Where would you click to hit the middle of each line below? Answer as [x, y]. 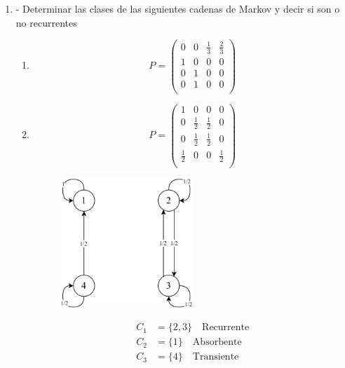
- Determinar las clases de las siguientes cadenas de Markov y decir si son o [178, 8]
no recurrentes [46, 22]
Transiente [216, 357]
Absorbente [217, 342]
